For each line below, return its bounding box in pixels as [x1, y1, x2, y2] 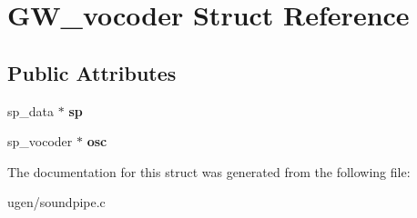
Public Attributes [7, 58, 177, 86]
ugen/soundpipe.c [7, 193, 106, 212]
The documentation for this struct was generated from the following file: [7, 162, 411, 181]
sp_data [7, 101, 55, 120]
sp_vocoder [7, 132, 73, 151]
